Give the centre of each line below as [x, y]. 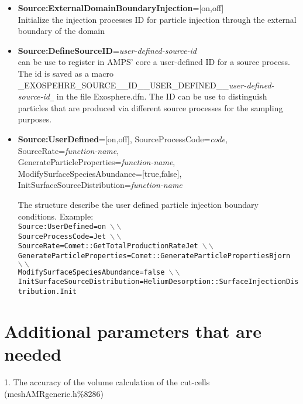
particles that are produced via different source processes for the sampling [150, 107]
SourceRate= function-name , [68, 150]
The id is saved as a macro [66, 73]
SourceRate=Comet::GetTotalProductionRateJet [108, 246]
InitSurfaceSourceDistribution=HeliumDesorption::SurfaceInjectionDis [158, 282]
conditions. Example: [56, 216]
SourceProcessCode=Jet [62, 236]
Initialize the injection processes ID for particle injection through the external [157, 19]
